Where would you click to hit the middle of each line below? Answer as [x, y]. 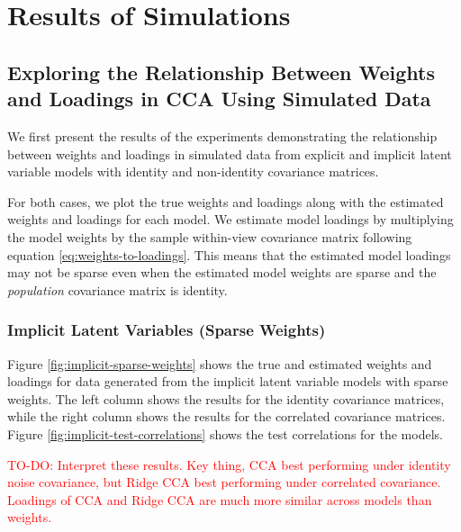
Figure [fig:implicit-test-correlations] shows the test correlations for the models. [225, 433]
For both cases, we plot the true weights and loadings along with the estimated [226, 201]
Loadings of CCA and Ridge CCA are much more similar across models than [220, 499]
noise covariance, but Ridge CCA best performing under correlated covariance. [224, 482]
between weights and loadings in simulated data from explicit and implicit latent [230, 153]
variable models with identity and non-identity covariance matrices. [193, 171]
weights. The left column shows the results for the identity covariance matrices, [226, 398]
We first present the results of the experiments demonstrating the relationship [222, 135]
